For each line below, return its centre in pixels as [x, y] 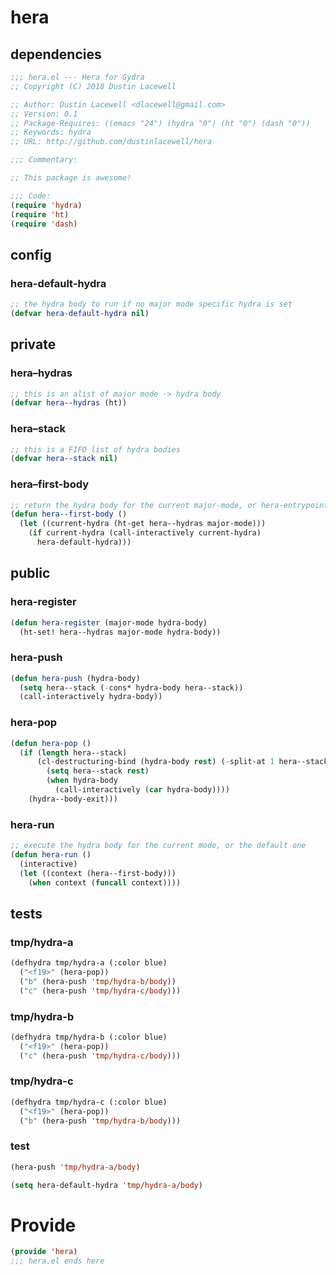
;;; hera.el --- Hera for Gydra [77, 77]
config [31, 254]
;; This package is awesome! [71, 178]
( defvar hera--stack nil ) [64, 459]
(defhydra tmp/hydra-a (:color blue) [89, 963]
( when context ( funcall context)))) [105, 882]
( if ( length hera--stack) [73, 752]
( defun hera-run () [51, 854]
